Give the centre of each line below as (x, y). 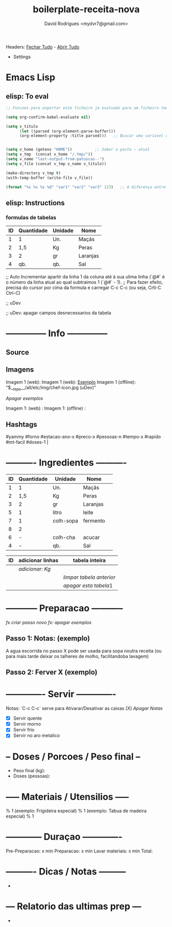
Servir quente (28, 718)
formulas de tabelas (31, 217)
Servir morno (27, 724)
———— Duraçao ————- (64, 837)
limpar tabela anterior (90, 577)
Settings (22, 57)
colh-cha (64, 537)
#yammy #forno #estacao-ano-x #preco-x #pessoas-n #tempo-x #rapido (83, 437)
